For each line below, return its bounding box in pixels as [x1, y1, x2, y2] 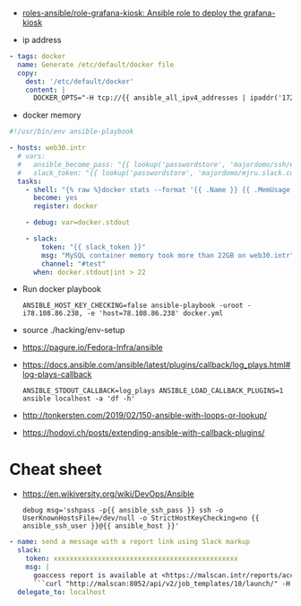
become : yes [32, 193, 78, 203]
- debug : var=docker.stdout [25, 218, 130, 227]
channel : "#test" [41, 259, 106, 268]
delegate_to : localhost [17, 587, 106, 596]
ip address [21, 35, 62, 45]
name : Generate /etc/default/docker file [17, 60, 175, 69]
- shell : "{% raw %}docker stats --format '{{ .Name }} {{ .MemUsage [25, 185, 291, 194]
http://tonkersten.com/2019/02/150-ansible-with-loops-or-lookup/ [21, 410, 267, 421]
